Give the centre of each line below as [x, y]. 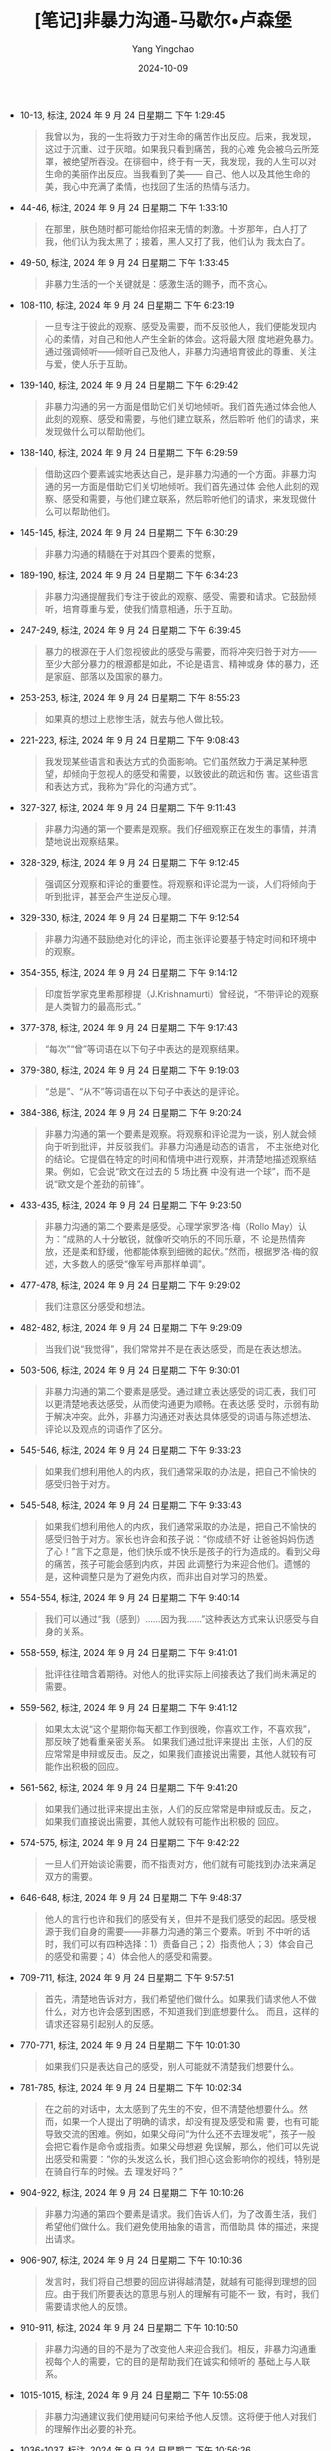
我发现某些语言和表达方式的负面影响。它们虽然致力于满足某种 [172, 761]
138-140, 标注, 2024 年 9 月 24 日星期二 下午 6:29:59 [128, 452]
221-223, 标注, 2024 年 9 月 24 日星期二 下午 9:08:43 [129, 740]
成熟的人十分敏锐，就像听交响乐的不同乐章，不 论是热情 [181, 1238]
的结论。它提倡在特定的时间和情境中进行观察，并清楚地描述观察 [176, 1158]
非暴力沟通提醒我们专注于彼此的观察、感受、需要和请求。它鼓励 [176, 596]
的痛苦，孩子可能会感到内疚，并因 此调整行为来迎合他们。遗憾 [173, 1563]
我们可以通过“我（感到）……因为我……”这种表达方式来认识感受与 [177, 1618]
